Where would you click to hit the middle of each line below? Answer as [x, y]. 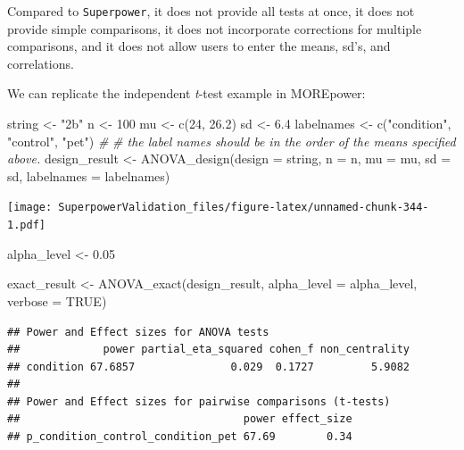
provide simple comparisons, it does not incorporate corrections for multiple [215, 28]
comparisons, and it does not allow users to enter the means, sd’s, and [199, 46]
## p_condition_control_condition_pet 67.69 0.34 [180, 437]
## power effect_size [180, 419]
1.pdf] [26, 225]
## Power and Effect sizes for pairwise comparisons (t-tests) [199, 401]
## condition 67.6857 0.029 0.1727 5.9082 [209, 367]
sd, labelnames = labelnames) [89, 175]
